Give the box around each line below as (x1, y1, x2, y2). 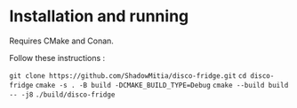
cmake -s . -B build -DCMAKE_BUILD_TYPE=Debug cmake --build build (35, 81, 289, 89)
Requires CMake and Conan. (9, 35, 114, 46)
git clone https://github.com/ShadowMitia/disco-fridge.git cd (9, 71, 247, 81)
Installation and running (9, 6, 189, 27)
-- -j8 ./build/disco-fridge (9, 90, 116, 99)
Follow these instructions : (9, 52, 106, 63)
